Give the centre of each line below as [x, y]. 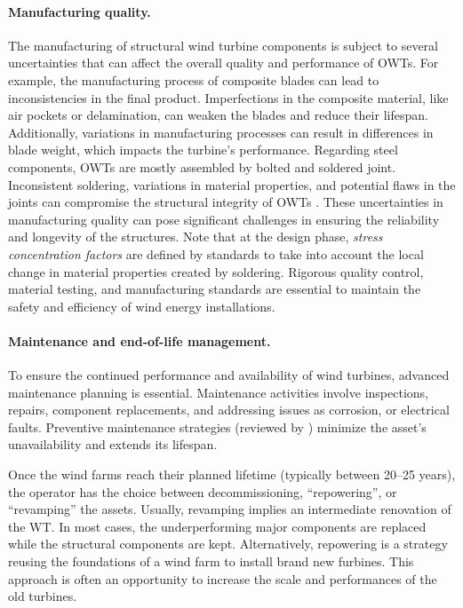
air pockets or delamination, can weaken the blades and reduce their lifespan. [218, 115]
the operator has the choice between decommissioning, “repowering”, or [203, 491]
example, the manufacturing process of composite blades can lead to [194, 79]
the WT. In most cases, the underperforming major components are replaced [217, 526]
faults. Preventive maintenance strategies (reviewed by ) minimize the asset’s [217, 426]
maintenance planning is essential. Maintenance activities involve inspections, [218, 392]
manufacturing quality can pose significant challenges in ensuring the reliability [224, 219]
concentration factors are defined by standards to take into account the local [216, 253]
